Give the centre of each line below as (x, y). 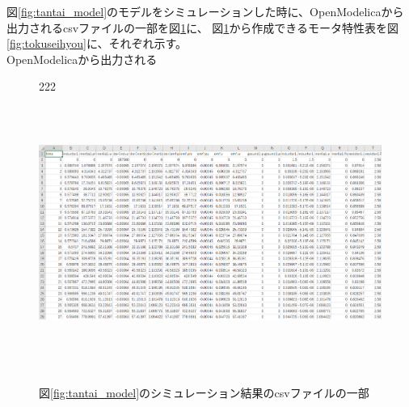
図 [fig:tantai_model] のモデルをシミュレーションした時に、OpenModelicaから (205, 11)
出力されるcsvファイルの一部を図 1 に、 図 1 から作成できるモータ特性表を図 (203, 27)
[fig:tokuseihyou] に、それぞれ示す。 (97, 43)
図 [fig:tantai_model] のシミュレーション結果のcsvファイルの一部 (204, 392)
